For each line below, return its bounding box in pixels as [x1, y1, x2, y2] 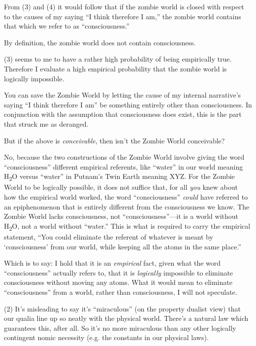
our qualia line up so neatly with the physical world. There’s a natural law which [4, 313, 249, 323]
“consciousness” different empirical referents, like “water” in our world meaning [4, 161, 243, 172]
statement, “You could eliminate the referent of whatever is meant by [4, 231, 213, 242]
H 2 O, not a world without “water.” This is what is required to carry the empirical [4, 220, 251, 232]
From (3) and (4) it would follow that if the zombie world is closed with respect [4, 1, 244, 11]
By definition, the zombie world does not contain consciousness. [4, 37, 196, 47]
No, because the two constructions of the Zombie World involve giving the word [4, 152, 245, 162]
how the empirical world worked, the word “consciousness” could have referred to [4, 192, 248, 202]
